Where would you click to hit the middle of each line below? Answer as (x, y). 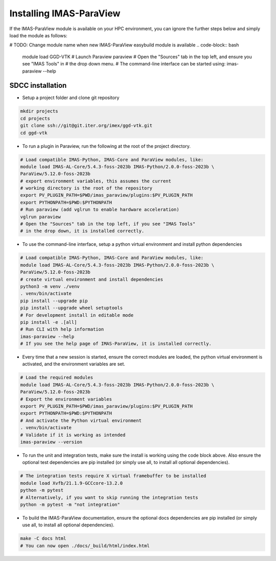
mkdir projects (39, 111)
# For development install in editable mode (77, 315)
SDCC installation (38, 86)
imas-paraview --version (51, 442)
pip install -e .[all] (49, 322)
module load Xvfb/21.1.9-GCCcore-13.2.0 (71, 483)
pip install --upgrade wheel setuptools (71, 308)
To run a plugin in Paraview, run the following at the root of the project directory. (107, 146)
